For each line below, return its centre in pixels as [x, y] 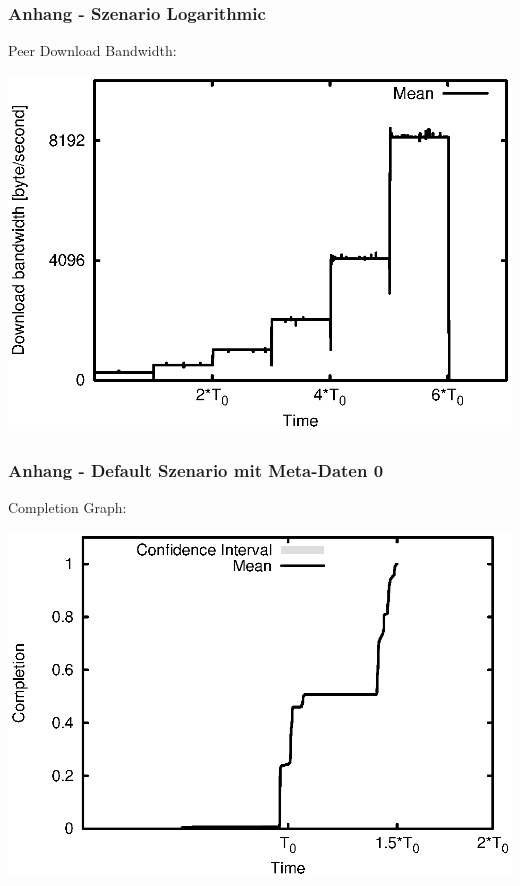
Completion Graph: [67, 507]
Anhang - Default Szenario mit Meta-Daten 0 [196, 469]
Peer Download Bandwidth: [92, 50]
